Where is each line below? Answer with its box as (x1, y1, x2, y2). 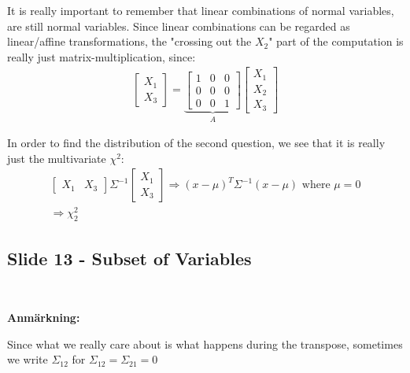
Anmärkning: (7, 309, 80, 326)
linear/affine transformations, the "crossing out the (7, 33, 252, 50)
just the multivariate (7, 150, 106, 166)
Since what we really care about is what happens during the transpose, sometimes (7, 335, 403, 352)
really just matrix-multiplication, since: (7, 48, 196, 65)
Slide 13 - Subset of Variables (7, 246, 252, 270)
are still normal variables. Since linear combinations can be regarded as (7, 17, 350, 34)
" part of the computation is (268, 33, 404, 50)
